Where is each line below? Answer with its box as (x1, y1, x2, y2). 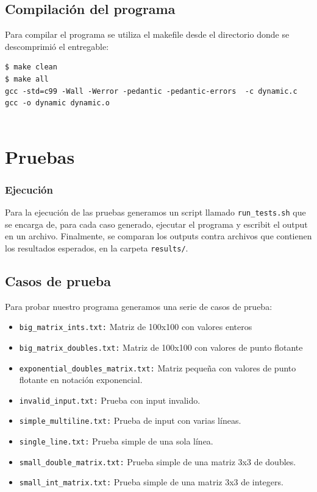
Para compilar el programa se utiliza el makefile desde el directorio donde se (5, 28, 290, 41)
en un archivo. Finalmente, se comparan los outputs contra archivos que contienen (5, 230, 312, 242)
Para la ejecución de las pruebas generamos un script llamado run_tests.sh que (5, 205, 306, 218)
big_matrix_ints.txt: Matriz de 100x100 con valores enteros (19, 320, 252, 333)
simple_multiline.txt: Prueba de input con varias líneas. (19, 414, 241, 427)
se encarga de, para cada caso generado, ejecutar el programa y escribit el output (5, 217, 308, 230)
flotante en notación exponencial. (19, 373, 143, 386)
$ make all (5, 74, 49, 83)
